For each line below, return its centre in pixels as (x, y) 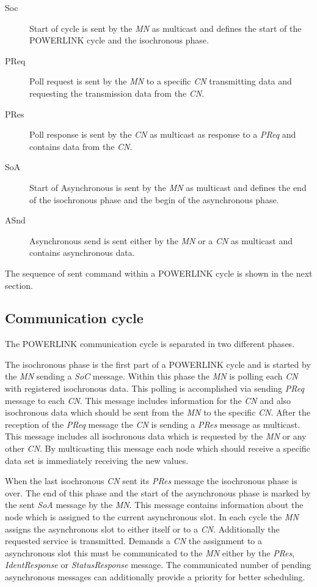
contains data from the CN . (81, 146)
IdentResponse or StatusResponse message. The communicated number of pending (158, 565)
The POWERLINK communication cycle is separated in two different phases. (150, 344)
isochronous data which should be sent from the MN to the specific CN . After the (158, 412)
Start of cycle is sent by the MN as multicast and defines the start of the (166, 28)
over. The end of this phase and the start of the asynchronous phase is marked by (158, 492)
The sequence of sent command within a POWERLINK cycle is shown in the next (159, 273)
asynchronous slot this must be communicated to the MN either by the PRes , (150, 552)
